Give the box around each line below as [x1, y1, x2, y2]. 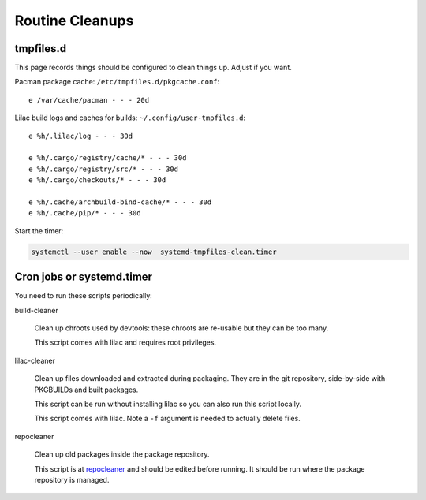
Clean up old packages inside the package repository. [34, 450, 210, 459]
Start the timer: [14, 226, 64, 236]
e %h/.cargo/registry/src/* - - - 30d [28, 164, 179, 174]
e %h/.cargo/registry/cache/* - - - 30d [28, 154, 187, 162]
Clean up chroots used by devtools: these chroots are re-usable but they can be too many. [34, 323, 329, 333]
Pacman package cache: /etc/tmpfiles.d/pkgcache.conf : [14, 77, 220, 87]
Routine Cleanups [14, 12, 134, 29]
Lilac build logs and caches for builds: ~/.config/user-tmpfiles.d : [14, 113, 246, 122]
